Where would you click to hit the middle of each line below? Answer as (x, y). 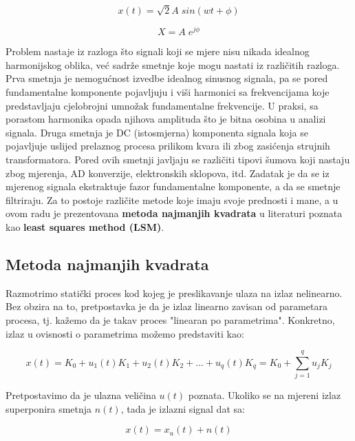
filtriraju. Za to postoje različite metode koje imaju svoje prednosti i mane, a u (172, 199)
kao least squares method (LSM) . (85, 226)
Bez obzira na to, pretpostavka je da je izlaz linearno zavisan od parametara (166, 306)
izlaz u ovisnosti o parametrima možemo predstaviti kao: (125, 333)
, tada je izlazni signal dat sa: (183, 408)
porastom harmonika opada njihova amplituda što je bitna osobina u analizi (166, 119)
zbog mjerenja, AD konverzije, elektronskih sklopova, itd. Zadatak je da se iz (168, 173)
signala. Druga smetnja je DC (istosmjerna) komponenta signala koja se (157, 132)
